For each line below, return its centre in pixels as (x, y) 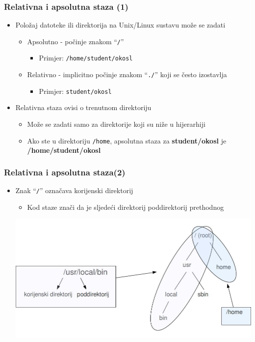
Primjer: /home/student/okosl (86, 58)
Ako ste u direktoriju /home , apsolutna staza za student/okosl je (127, 140)
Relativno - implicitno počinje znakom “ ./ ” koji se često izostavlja (127, 74)
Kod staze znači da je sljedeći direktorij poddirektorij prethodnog (126, 207)
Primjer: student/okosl (75, 91)
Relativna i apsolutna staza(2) (65, 172)
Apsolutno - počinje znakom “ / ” (76, 41)
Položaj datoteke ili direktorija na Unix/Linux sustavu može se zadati (120, 25)
